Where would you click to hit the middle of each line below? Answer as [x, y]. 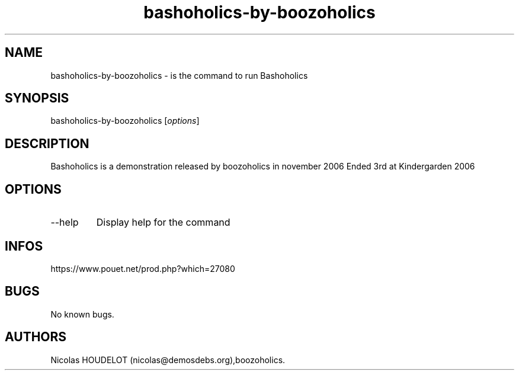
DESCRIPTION [47, 143]
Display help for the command [163, 222]
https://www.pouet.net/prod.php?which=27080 [143, 268]
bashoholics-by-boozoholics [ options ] [125, 121]
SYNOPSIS [37, 98]
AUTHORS [36, 337]
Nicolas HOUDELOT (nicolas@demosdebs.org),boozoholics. [168, 360]
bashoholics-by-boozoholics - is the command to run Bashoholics [179, 75]
